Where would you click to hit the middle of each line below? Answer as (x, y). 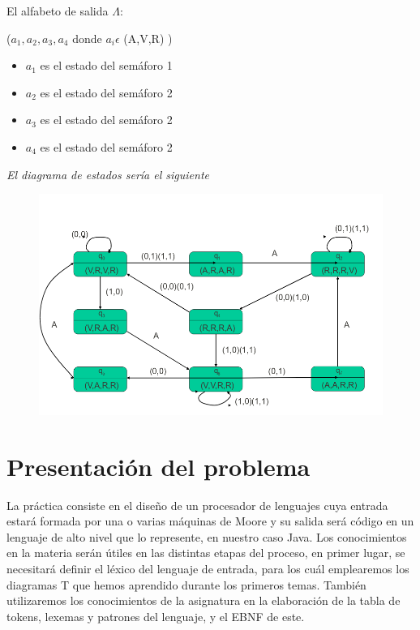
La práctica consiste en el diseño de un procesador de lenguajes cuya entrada (197, 505)
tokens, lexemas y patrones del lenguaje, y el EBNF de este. (156, 616)
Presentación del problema (159, 466)
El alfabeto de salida (58, 11)
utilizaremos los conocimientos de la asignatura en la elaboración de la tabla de (204, 600)
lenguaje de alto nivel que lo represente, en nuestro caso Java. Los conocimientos (207, 536)
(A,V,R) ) (148, 38)
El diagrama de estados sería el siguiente (108, 174)
